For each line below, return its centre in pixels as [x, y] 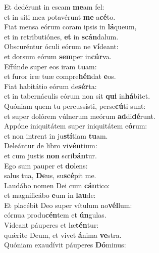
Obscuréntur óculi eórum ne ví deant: [61, 46]
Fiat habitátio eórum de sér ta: [50, 86]
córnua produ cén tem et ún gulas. [55, 215]
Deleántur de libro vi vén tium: [51, 145]
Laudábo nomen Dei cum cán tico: [57, 185]
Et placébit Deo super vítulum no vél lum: [68, 205]
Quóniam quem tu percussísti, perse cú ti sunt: [75, 106]
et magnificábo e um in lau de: [50, 195]
